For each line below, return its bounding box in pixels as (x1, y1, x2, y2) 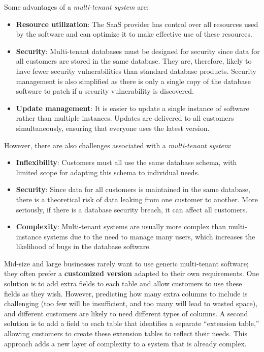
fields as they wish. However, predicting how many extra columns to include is (4, 288, 248, 299)
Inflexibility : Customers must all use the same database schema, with (16, 157, 237, 168)
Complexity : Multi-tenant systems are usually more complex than (16, 221, 226, 232)
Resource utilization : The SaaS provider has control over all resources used (16, 18, 258, 29)
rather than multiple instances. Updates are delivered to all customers (16, 113, 234, 123)
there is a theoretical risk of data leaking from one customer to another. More (16, 194, 258, 204)
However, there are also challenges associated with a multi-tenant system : (4, 140, 232, 150)
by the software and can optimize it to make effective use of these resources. (16, 29, 252, 39)
